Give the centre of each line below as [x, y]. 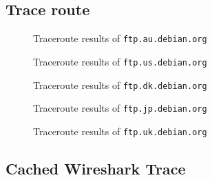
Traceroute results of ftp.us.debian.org [120, 61]
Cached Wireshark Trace [96, 168]
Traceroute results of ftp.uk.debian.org [120, 131]
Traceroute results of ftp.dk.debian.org [120, 84]
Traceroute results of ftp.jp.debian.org [120, 108]
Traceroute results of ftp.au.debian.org [120, 38]
